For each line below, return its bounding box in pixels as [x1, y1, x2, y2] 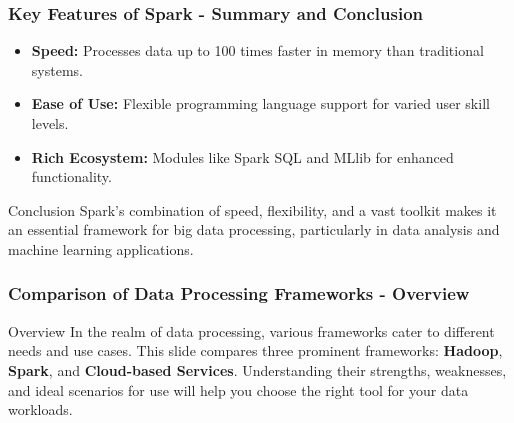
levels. [31, 113, 69, 133]
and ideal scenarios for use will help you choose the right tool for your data [8, 379, 469, 400]
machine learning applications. [8, 238, 194, 259]
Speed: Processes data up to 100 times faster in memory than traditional [31, 40, 484, 61]
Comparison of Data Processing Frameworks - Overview [8, 281, 470, 306]
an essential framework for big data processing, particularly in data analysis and [8, 219, 500, 240]
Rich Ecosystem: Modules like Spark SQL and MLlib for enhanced [31, 146, 454, 167]
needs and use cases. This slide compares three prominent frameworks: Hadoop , [8, 340, 503, 361]
